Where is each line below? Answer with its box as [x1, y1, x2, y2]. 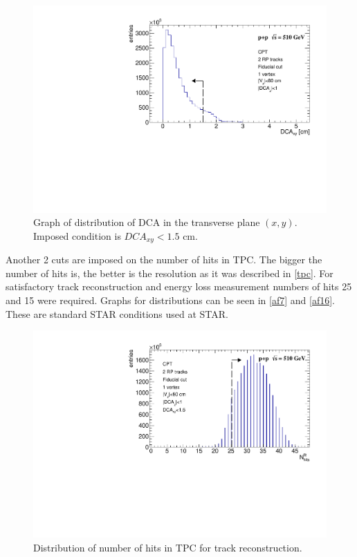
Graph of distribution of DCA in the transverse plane [33, 215, 260, 229]
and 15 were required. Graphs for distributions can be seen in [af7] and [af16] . [6, 293, 335, 308]
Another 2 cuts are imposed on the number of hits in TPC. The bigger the [6, 252, 322, 267]
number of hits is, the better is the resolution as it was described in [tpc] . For [6, 265, 333, 280]
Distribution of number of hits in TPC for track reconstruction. [33, 540, 302, 554]
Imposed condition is [33, 228, 121, 243]
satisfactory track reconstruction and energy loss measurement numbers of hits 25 [6, 279, 352, 294]
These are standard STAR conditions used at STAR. [6, 306, 228, 321]
